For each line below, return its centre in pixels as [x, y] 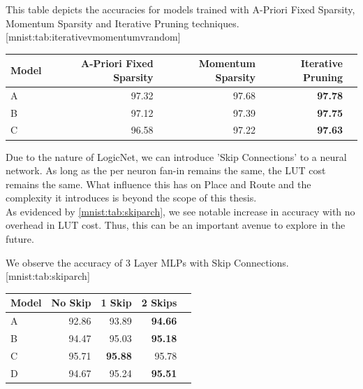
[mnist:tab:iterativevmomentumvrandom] [93, 37]
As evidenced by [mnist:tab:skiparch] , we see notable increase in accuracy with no [180, 211]
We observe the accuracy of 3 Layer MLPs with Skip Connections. [147, 262]
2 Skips [159, 303]
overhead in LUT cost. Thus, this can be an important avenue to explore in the [176, 225]
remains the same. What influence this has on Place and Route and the [158, 184]
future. [20, 239]
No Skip [71, 303]
